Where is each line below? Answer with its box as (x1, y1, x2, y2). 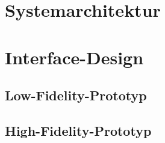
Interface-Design (5, 44, 144, 69)
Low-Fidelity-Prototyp (5, 86, 147, 105)
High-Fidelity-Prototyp (5, 121, 152, 139)
